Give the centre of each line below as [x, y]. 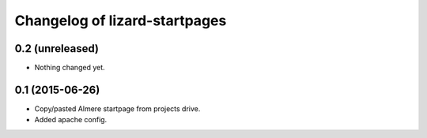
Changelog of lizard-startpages [121, 21]
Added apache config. [71, 120]
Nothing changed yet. [70, 68]
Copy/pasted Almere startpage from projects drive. [117, 108]
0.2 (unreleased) [57, 48]
